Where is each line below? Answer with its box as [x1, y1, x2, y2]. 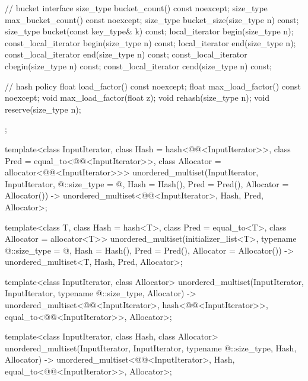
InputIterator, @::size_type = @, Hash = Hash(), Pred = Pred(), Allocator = [5, 177, 289, 190]
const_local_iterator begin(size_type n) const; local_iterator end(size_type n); [5, 36, 296, 49]
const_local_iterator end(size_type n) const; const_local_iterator [5, 48, 247, 60]
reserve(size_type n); [5, 103, 81, 115]
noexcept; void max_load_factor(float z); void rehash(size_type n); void [5, 91, 269, 104]
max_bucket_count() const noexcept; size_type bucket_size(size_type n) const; [5, 13, 299, 25]
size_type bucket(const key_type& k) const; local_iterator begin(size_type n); [5, 25, 294, 37]
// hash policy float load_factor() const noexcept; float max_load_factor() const [5, 79, 301, 92]
